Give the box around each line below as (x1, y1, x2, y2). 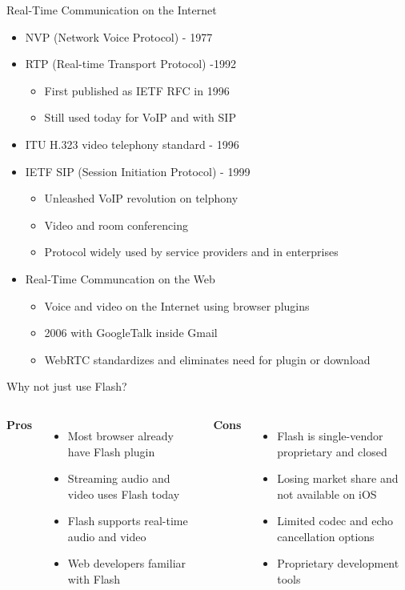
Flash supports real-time (67, 512, 188, 529)
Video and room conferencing (44, 216, 188, 233)
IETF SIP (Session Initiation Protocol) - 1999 (25, 163, 251, 179)
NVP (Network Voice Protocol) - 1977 (25, 28, 213, 45)
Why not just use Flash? (6, 378, 127, 395)
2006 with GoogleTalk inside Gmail (44, 324, 218, 341)
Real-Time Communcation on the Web (25, 270, 215, 287)
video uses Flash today (67, 485, 180, 502)
